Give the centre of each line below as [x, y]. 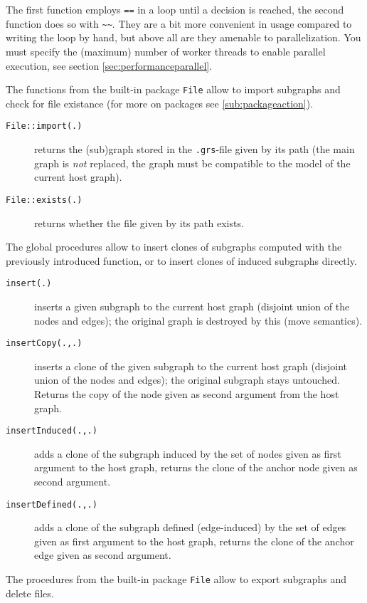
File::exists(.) [44, 200]
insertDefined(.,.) [52, 504]
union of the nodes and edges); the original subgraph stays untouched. [187, 380]
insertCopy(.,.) [44, 344]
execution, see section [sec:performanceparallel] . [109, 65]
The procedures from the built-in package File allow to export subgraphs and [176, 579]
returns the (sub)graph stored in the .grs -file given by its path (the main [195, 149]
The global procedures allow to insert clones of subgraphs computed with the [174, 247]
